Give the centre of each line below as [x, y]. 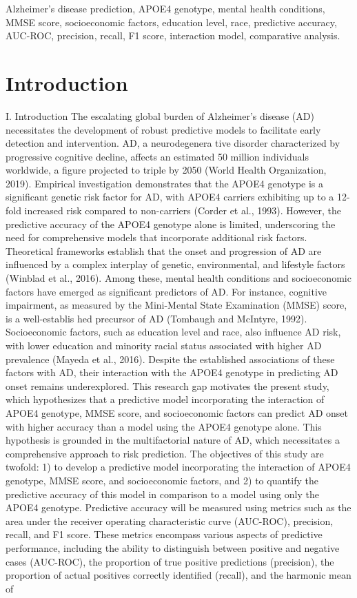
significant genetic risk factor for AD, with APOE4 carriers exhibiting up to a [170, 197]
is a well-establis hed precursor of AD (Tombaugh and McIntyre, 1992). [156, 318]
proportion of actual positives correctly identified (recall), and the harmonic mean [178, 575]
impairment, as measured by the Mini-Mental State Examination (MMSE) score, [176, 305]
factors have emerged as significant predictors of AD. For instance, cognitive [166, 291]
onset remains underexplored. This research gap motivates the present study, [167, 385]
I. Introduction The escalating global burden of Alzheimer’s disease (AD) [160, 115]
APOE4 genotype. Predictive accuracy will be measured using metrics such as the [178, 507]
